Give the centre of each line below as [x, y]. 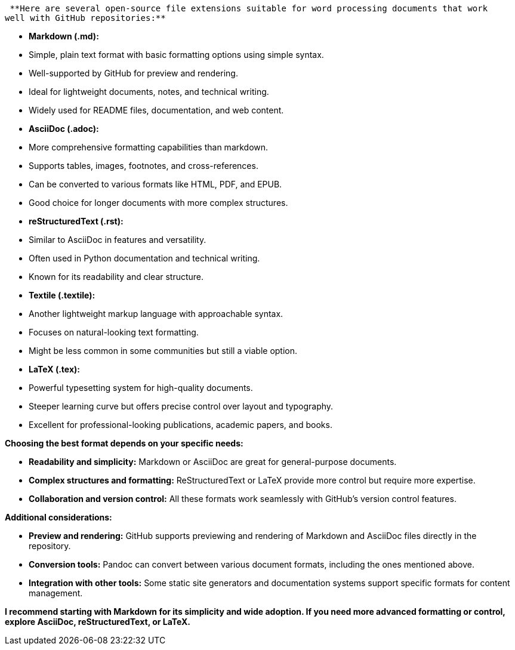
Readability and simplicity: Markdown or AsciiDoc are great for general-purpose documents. [213, 462]
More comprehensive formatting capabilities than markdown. [149, 147]
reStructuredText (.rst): [76, 221]
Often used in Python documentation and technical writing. [144, 258]
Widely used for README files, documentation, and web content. [156, 110]
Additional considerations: [58, 517]
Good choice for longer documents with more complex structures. [158, 203]
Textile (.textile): [62, 295]
